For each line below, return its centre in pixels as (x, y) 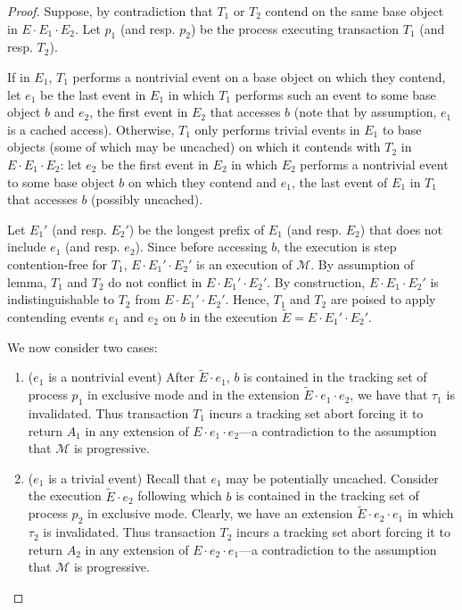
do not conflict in (155, 281)
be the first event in (155, 164)
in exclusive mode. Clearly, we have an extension (220, 513)
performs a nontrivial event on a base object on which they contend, (259, 76)
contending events (56, 316)
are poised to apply (383, 299)
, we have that (389, 395)
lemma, (27, 281)
